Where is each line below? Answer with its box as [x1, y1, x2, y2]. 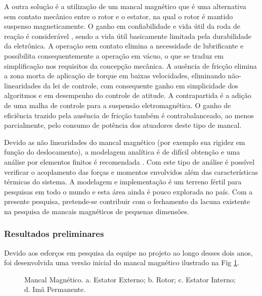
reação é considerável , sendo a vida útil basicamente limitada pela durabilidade [4, 30, 251, 41]
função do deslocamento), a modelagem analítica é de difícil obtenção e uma [4, 146, 240, 157]
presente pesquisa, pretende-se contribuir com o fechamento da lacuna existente [4, 196, 250, 207]
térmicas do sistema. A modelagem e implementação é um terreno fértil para [4, 176, 242, 187]
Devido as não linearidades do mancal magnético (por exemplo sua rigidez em [4, 136, 245, 147]
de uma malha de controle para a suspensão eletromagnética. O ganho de [4, 100, 231, 110]
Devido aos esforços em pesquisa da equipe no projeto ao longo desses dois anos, [4, 247, 253, 258]
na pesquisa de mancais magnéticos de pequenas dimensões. [4, 206, 189, 216]
